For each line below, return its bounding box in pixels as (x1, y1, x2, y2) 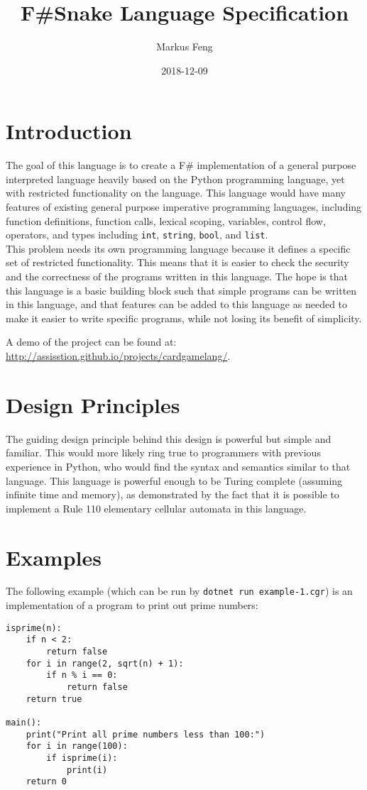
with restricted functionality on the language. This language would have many (6, 185, 346, 200)
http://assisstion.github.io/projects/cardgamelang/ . (6, 349, 231, 363)
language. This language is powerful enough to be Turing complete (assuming (6, 473, 343, 488)
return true (26, 693, 82, 704)
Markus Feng (156, 39, 213, 54)
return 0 (26, 777, 67, 787)
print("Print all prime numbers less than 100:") (26, 729, 265, 740)
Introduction (6, 116, 132, 146)
